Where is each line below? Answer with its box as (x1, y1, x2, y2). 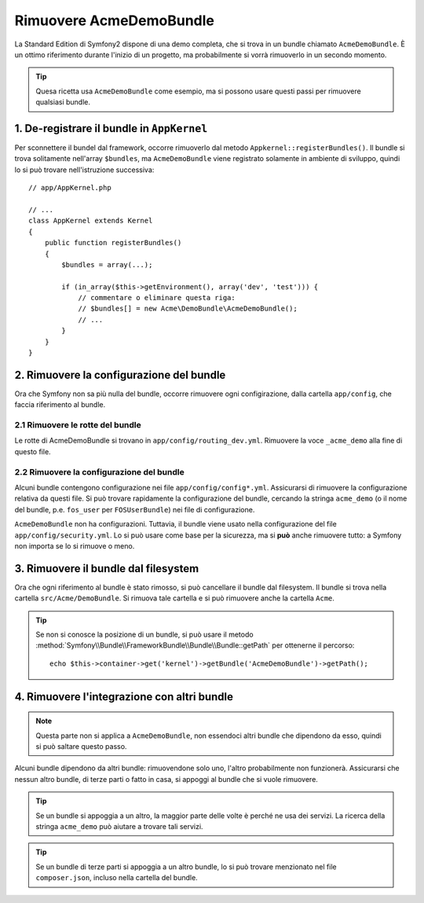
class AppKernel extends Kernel (28, 216, 153, 226)
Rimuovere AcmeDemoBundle (14, 12, 215, 29)
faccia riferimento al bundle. (14, 400, 106, 409)
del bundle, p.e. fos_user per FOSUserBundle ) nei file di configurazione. (14, 505, 255, 514)
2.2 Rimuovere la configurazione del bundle (14, 466, 185, 477)
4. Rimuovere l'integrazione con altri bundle (14, 690, 234, 703)
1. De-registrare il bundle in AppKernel (14, 122, 208, 135)
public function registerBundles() (44, 238, 182, 248)
